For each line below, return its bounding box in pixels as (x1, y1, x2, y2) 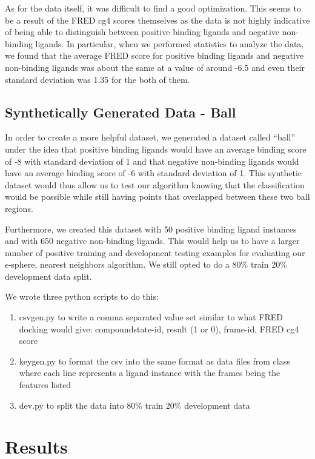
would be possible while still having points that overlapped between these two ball (5, 190, 310, 203)
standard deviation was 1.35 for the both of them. (5, 73, 190, 85)
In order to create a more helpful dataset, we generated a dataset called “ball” (5, 131, 296, 144)
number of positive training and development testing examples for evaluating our (5, 246, 305, 259)
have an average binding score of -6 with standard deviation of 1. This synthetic (5, 167, 302, 179)
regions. (5, 202, 33, 214)
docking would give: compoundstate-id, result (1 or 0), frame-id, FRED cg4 (19, 322, 299, 335)
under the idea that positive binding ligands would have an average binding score (5, 142, 307, 155)
